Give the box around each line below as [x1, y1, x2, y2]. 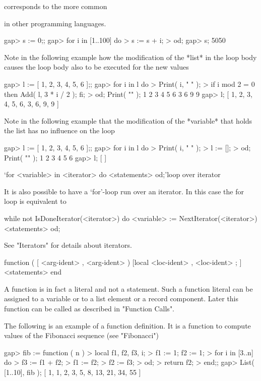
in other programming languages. [4, 18, 106, 28]
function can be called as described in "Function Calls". [4, 303, 175, 314]
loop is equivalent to [4, 196, 67, 206]
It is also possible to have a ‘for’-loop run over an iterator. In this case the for [4, 186, 244, 196]
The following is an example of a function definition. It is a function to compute [4, 320, 251, 331]
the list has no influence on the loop [4, 125, 115, 136]
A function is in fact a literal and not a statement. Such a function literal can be [4, 283, 253, 294]
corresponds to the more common [4, 1, 107, 11]
